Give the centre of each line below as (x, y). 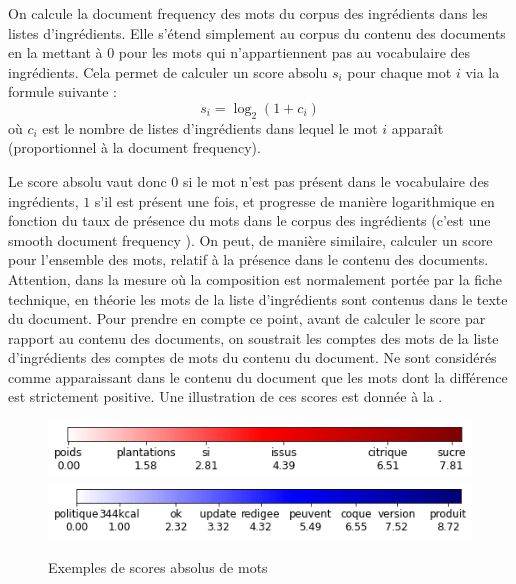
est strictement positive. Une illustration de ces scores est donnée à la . (225, 396)
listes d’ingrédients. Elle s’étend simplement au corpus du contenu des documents (257, 32)
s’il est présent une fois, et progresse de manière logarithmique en (294, 200)
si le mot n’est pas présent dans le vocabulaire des (336, 180)
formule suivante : (63, 91)
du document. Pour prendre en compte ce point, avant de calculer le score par (247, 318)
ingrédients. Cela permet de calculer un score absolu (168, 71)
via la (482, 71)
